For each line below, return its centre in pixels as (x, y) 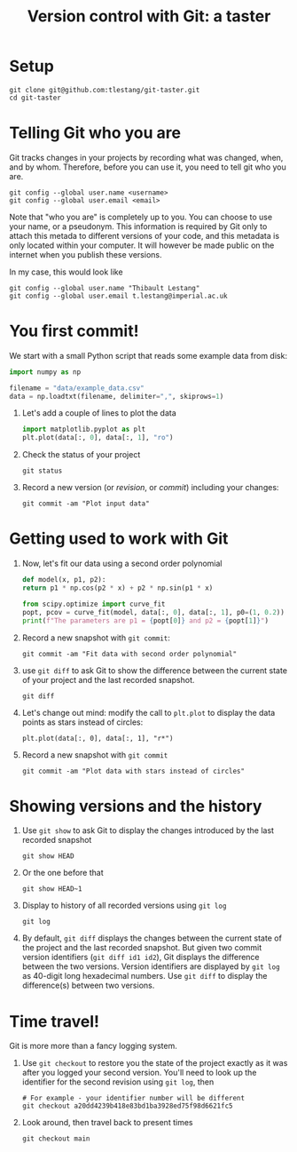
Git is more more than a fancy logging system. (93, 1046)
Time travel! (55, 1021)
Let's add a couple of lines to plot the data (99, 413)
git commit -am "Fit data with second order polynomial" (129, 654)
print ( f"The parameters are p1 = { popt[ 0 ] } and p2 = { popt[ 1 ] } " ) (145, 620)
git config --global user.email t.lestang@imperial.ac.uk (118, 296)
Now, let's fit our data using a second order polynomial (122, 564)
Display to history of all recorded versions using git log (124, 906)
